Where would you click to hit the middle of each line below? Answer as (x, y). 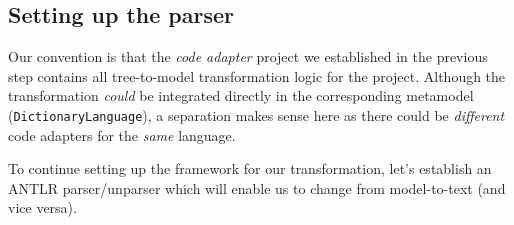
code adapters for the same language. (122, 134)
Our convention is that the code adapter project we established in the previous (248, 56)
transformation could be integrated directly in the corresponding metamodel (241, 95)
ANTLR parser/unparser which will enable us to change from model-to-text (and (257, 187)
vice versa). (42, 207)
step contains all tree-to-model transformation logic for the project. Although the (257, 75)
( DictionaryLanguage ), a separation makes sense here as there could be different (256, 114)
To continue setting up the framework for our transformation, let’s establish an (250, 168)
